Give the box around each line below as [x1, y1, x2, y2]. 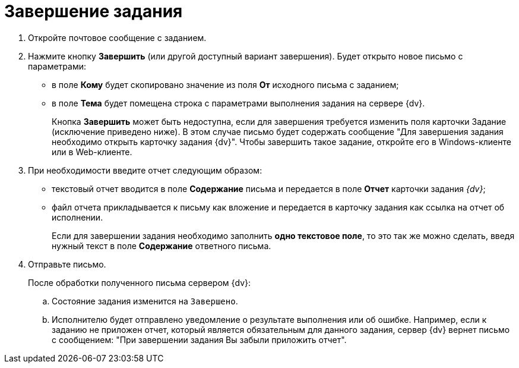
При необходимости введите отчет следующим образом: [28, 165, 262, 175]
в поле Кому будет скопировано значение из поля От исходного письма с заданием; [52, 79, 399, 90]
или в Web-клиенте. [52, 146, 132, 157]
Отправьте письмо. [28, 259, 106, 269]
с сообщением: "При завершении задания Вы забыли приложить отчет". [52, 334, 347, 345]
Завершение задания [4, 1, 183, 21]
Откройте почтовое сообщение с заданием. [28, 32, 207, 43]
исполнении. [52, 212, 103, 222]
